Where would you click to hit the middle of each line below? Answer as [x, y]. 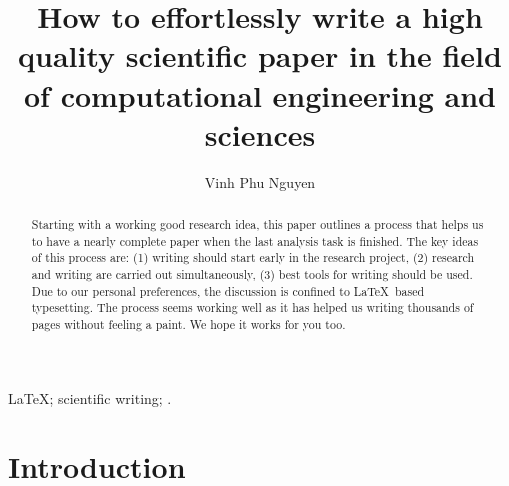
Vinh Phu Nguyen [260, 181]
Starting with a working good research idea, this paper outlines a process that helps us [257, 224]
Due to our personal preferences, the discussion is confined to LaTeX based [228, 290]
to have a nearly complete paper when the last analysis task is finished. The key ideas [255, 240]
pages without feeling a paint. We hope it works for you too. [188, 324]
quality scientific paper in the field [260, 55]
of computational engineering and [260, 94]
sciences [260, 133]
